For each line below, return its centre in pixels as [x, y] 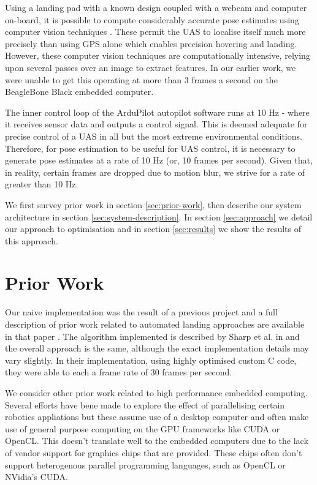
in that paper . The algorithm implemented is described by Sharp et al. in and [152, 336]
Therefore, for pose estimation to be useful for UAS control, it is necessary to [150, 148]
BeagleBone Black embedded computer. [79, 92]
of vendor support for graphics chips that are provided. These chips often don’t [154, 452]
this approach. [32, 240]
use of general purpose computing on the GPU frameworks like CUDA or [143, 428]
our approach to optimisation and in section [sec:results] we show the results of [153, 229]
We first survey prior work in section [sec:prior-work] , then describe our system [153, 204]
